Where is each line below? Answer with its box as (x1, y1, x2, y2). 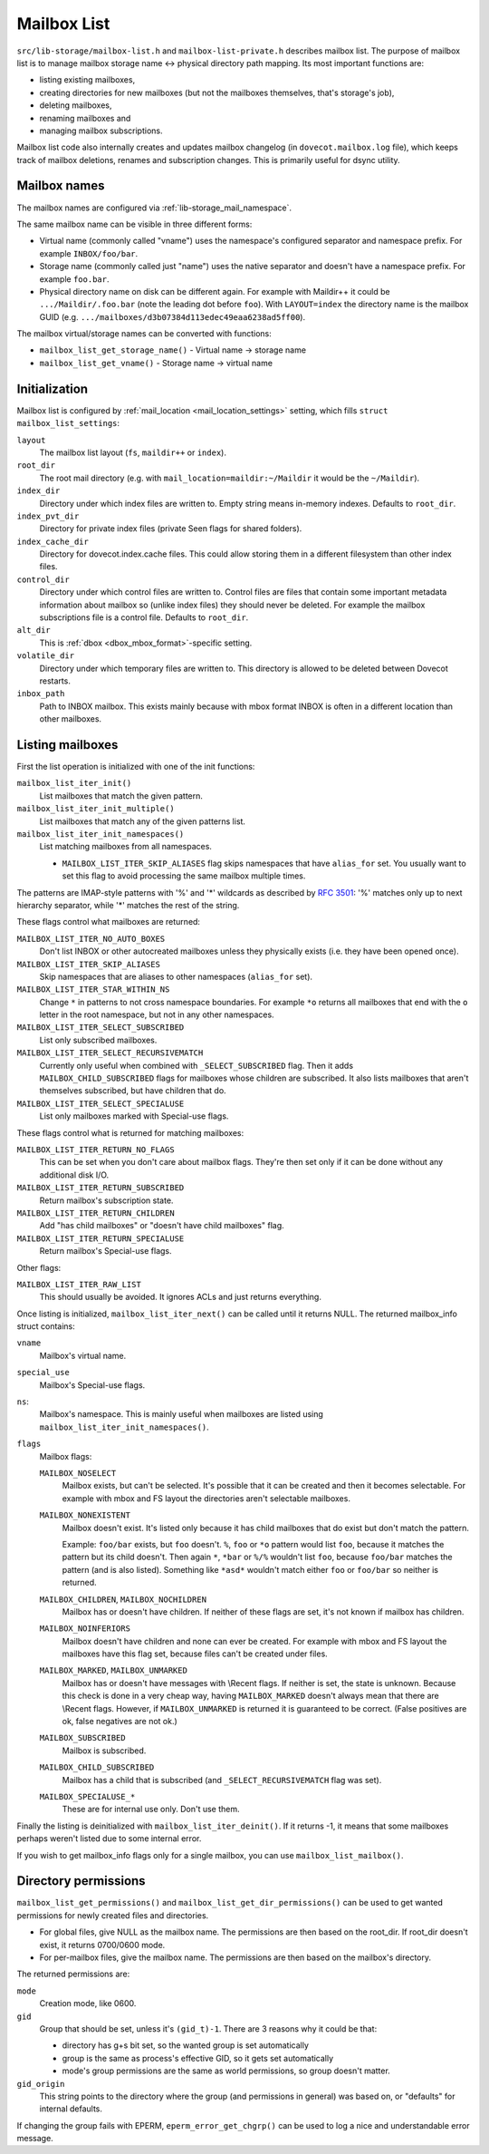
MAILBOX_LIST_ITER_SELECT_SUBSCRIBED (16, 1023, 185, 1033)
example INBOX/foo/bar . (39, 247, 139, 258)
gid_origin (16, 2079, 65, 2089)
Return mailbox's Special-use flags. (39, 1246, 172, 1256)
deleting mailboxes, (39, 100, 112, 111)
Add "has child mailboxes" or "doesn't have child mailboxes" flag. (39, 1220, 284, 1231)
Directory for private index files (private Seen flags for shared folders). (39, 523, 302, 534)
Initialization (16, 381, 89, 396)
